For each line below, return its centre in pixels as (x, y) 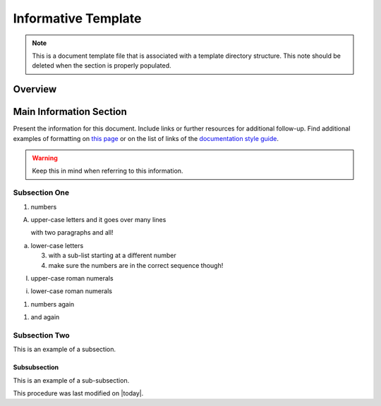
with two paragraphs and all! (72, 233)
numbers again (53, 304)
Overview (35, 89)
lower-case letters (57, 245)
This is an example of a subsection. (65, 350)
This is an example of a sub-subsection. (71, 380)
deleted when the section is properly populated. (102, 66)
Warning (45, 158)
